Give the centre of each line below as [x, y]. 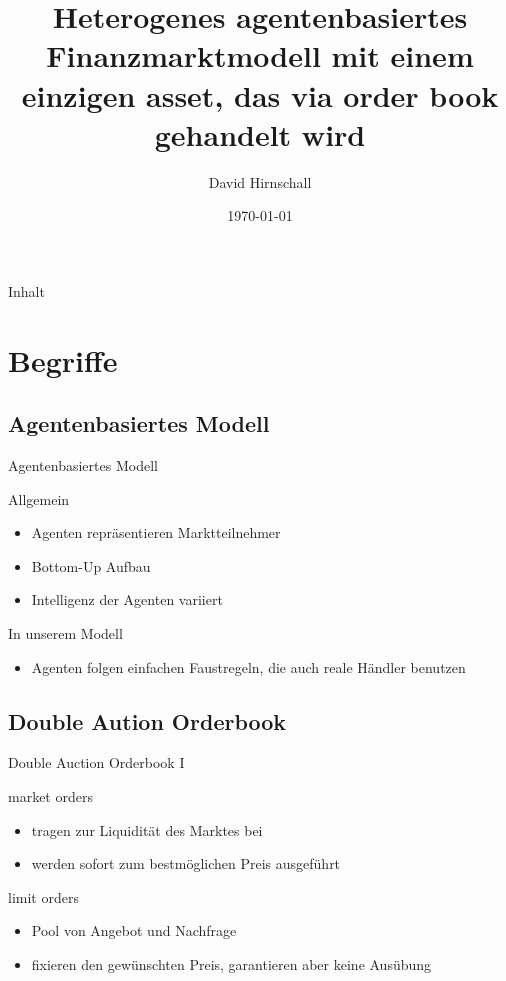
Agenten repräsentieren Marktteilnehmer [156, 532]
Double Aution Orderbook [147, 720]
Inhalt [26, 290]
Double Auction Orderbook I [96, 762]
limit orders [43, 896]
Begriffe [63, 359]
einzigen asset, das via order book [260, 94]
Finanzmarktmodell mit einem [260, 55]
